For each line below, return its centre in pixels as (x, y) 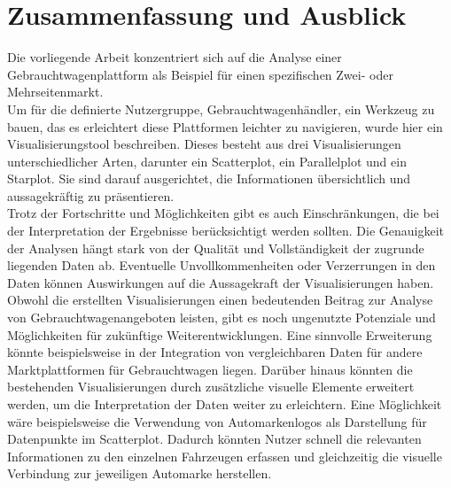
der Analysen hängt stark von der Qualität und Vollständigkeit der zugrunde (216, 248)
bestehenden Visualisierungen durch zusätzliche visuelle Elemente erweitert (211, 387)
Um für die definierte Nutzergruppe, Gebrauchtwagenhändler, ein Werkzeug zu (221, 108)
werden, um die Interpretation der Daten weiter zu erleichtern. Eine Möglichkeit (225, 404)
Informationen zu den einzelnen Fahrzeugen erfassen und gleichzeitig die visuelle (225, 456)
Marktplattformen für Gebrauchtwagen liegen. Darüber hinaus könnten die (210, 369)
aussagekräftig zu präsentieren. (91, 195)
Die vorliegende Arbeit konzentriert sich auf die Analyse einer (175, 57)
